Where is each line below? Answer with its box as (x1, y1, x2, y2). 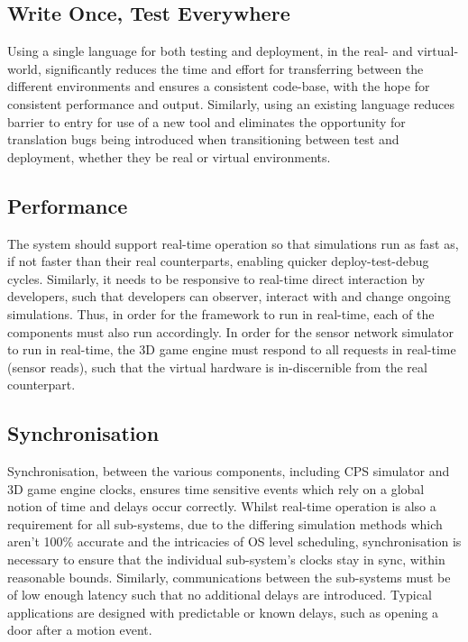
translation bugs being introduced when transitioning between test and (7, 130, 399, 149)
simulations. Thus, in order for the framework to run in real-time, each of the (7, 304, 435, 323)
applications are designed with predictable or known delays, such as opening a (7, 602, 439, 621)
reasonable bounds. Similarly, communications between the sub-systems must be (7, 567, 451, 586)
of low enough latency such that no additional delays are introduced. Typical (7, 585, 432, 604)
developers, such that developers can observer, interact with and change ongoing (7, 287, 451, 306)
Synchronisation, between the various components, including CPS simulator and (7, 462, 450, 481)
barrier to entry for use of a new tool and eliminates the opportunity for (7, 112, 406, 131)
